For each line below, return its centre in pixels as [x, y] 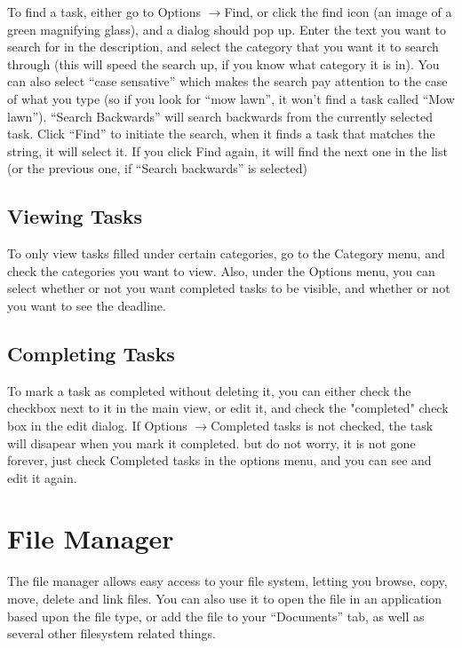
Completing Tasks [91, 353]
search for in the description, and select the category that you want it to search [223, 47]
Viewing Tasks [75, 216]
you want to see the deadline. [87, 305]
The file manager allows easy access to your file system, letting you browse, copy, [227, 581]
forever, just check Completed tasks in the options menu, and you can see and [219, 460]
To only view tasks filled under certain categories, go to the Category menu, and [226, 253]
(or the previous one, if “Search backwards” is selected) [157, 168]
